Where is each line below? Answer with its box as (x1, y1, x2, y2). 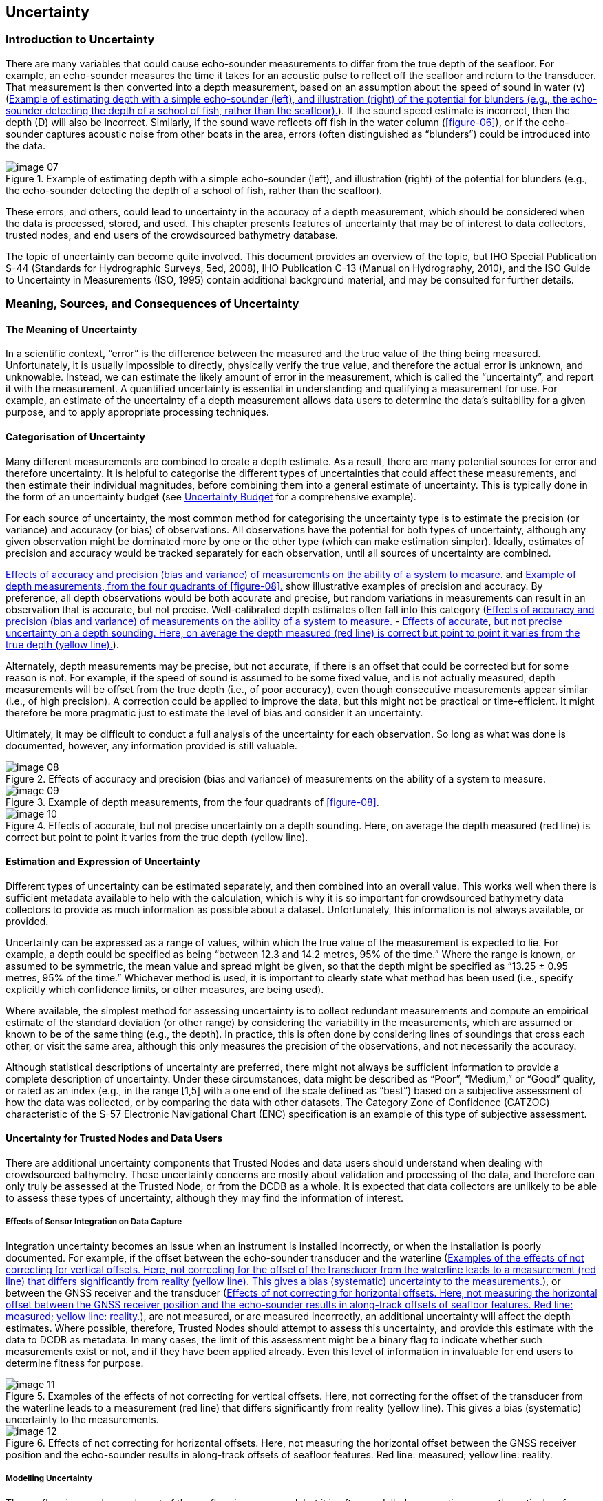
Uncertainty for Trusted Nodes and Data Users (6, 1132, 223, 1145)
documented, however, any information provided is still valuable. (6, 739, 297, 752)
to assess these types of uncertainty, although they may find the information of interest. (6, 1192, 403, 1204)
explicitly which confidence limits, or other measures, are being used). (6, 983, 324, 995)
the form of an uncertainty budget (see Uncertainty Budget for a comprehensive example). (6, 490, 416, 502)
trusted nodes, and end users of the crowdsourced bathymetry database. (6, 228, 339, 241)
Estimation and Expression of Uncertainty (6, 855, 200, 868)
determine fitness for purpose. (6, 1356, 144, 1369)
